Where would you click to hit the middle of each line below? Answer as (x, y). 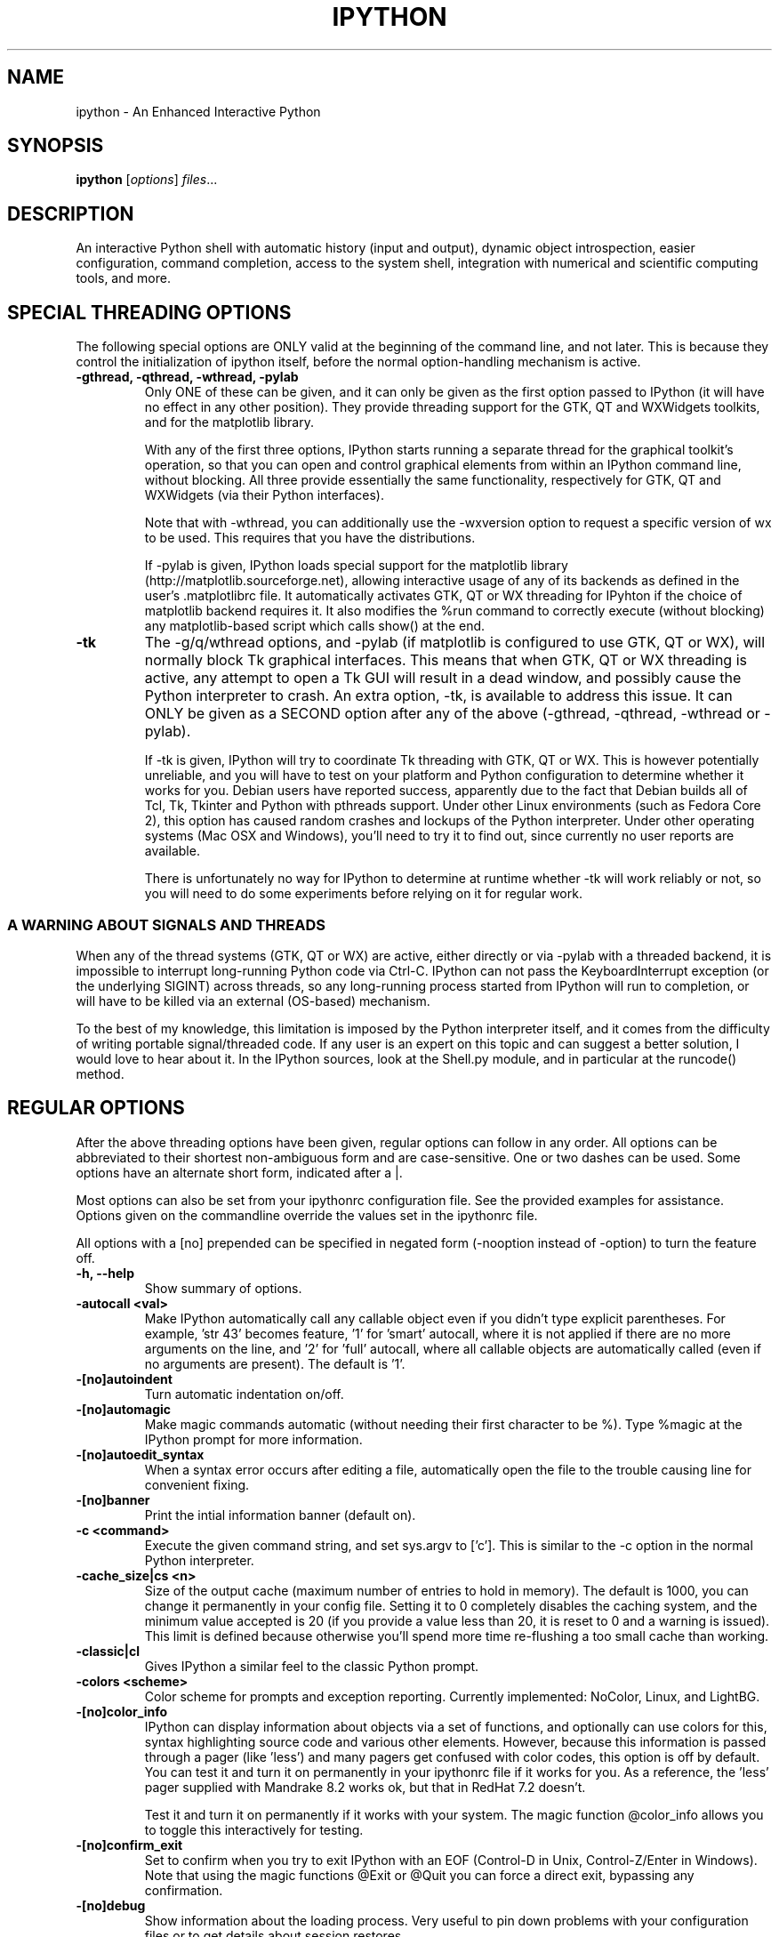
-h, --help (105, 1273)
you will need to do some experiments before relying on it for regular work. (363, 894)
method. (100, 1073)
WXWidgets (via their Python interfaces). (264, 495)
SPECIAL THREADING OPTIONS (149, 312)
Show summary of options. (223, 1288)
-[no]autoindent (124, 1378)
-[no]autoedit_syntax (140, 1454)
